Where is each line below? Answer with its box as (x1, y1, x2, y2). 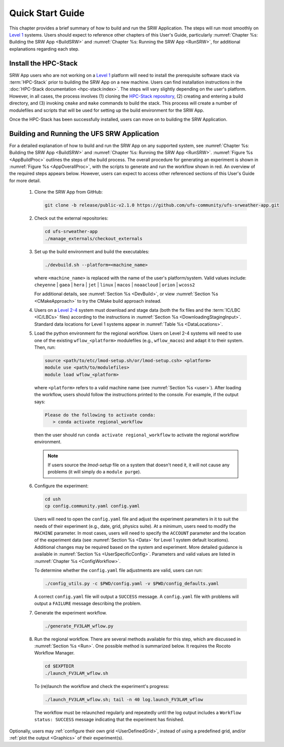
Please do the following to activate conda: (44, 412, 156, 418)
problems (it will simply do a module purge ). (47, 469, 141, 475)
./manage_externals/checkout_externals (44, 236, 142, 241)
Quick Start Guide (9, 8, 85, 19)
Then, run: (34, 344, 56, 350)
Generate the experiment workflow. (34, 609, 107, 615)
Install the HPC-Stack (9, 59, 78, 68)
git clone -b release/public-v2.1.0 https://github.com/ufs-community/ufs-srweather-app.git (44, 203, 279, 208)
